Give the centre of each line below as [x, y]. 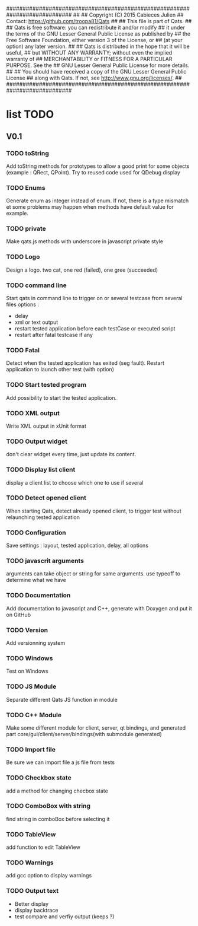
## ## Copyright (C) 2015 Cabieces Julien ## [129, 15]
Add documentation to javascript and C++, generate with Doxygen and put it [99, 608]
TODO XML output [33, 413]
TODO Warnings [30, 863]
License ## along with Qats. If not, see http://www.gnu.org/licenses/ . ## [94, 78]
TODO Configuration [36, 532]
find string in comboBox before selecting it [58, 819]
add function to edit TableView [43, 847]
